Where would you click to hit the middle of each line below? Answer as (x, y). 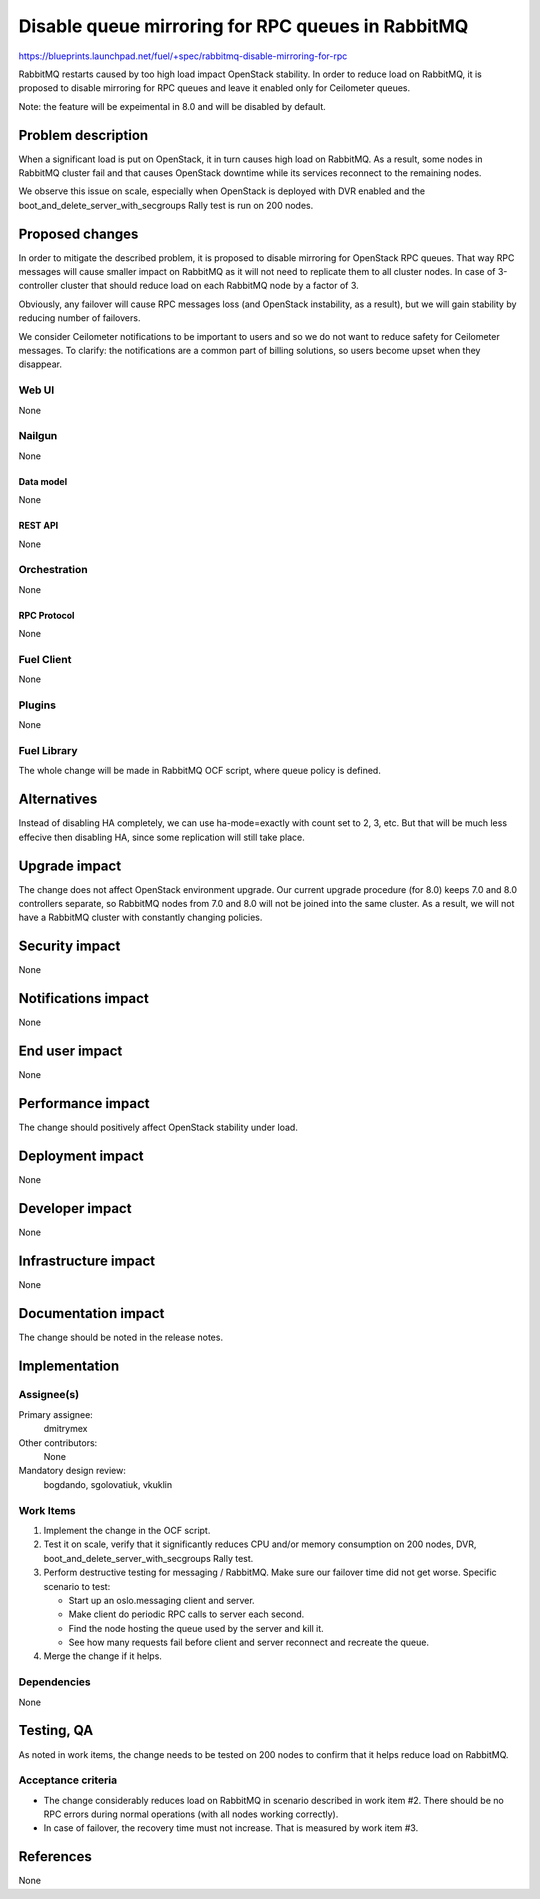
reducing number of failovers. (79, 318)
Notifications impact (83, 998)
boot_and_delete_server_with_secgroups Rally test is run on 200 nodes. (166, 205)
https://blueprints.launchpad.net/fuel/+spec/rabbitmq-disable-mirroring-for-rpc (183, 56)
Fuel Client (45, 659)
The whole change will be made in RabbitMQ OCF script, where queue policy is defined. (200, 771)
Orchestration (53, 570)
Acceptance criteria (68, 1780)
